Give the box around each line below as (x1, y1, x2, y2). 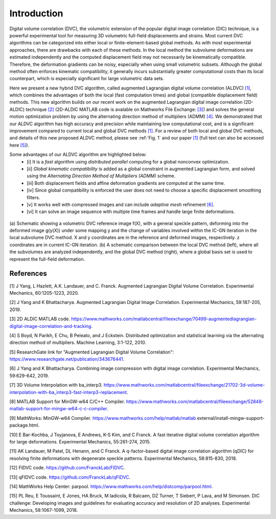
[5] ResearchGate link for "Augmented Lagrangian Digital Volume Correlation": (9, 349, 174, 355)
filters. (27, 194, 40, 200)
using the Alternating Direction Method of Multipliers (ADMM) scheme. (27, 173, 176, 179)
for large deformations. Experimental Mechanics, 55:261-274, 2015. (9, 438, 151, 444)
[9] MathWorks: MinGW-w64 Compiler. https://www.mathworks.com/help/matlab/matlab (9, 415, 196, 421)
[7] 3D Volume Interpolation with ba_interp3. (9, 382, 103, 388)
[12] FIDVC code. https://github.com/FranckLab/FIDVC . (9, 465, 125, 471)
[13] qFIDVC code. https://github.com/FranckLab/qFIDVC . (9, 474, 131, 480)
